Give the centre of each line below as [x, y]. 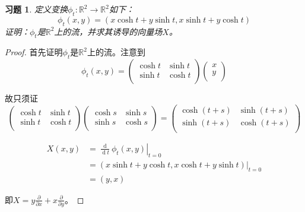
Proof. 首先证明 [34, 52]
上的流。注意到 [116, 52]
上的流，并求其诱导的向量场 [108, 31]
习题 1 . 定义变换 [36, 9]
